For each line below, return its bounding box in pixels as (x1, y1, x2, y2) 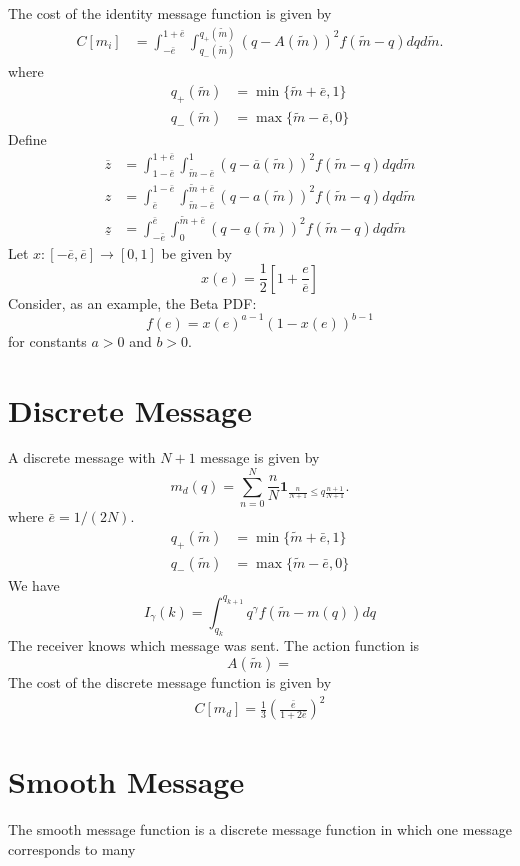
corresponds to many (8, 838, 136, 859)
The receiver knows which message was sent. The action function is (8, 635, 420, 656)
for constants (8, 330, 87, 351)
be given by (161, 242, 232, 263)
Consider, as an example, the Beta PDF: (8, 292, 257, 313)
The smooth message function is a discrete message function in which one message (8, 819, 512, 840)
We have (8, 574, 60, 595)
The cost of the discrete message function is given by (8, 672, 332, 693)
